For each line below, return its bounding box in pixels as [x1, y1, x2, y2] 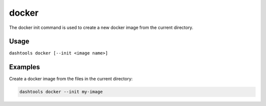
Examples [9, 63, 40, 71]
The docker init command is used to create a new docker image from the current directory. [9, 25, 194, 30]
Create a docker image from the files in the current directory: [9, 76, 133, 82]
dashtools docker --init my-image [19, 89, 103, 95]
